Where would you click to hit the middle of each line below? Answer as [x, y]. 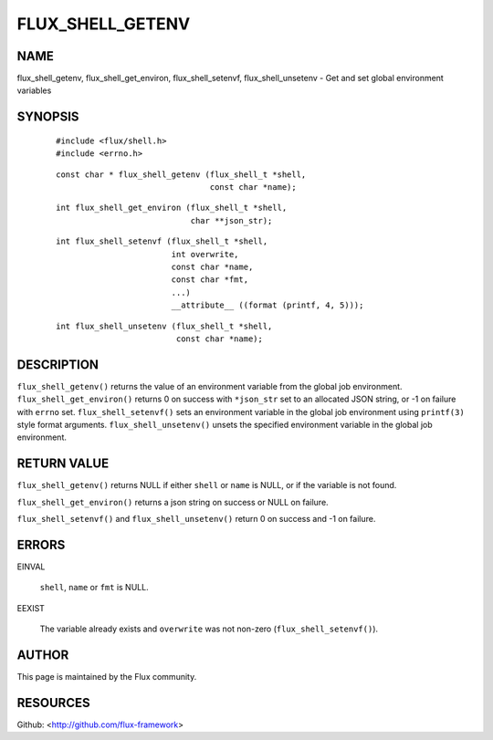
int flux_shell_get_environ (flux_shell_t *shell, [172, 208]
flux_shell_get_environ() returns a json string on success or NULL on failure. [173, 502]
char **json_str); [231, 220]
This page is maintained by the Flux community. [107, 677]
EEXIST [31, 608]
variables [34, 90]
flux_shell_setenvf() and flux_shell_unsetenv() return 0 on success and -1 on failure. [196, 519]
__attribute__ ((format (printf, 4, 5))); [267, 305]
